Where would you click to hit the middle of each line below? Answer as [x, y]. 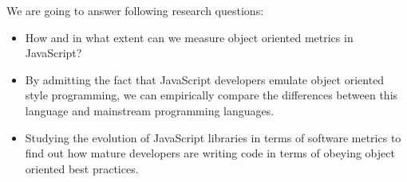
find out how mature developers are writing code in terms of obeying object [210, 153]
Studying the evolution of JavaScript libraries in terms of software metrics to [213, 137]
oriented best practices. [82, 168]
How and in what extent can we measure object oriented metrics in [189, 37]
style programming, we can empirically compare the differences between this [211, 95]
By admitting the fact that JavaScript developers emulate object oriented [205, 79]
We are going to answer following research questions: [135, 10]
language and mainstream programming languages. [150, 110]
